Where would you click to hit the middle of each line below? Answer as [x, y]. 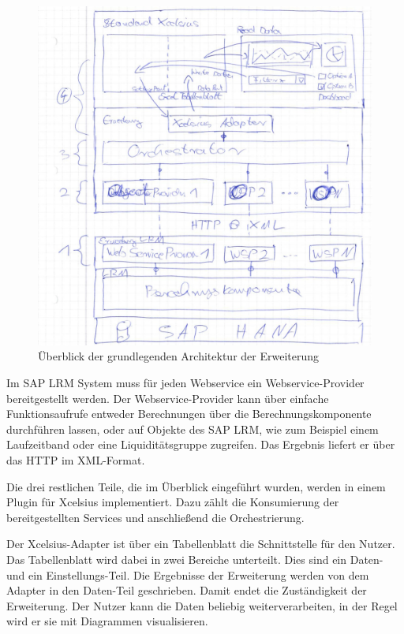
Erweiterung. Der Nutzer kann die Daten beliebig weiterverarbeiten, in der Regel [202, 605]
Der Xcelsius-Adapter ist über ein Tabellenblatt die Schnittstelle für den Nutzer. [201, 544]
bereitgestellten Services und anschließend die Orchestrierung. [155, 517]
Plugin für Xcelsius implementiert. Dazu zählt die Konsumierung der [173, 502]
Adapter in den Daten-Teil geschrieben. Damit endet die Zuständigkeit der [187, 590]
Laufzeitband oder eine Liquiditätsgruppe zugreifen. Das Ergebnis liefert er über [201, 444]
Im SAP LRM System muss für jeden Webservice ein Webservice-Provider [185, 383]
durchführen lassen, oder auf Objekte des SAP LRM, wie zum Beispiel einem [193, 429]
